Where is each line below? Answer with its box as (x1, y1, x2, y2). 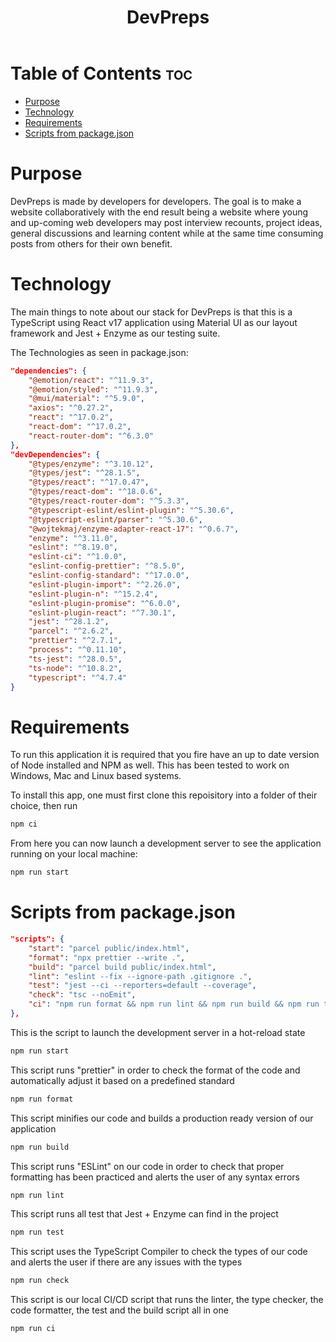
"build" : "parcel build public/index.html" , (28, 962, 217, 972)
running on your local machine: (10, 848, 138, 860)
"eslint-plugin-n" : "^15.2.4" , (28, 589, 159, 599)
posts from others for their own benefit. (10, 237, 173, 250)
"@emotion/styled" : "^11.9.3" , (28, 384, 159, 395)
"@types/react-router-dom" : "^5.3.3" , (28, 496, 190, 506)
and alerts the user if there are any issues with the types (10, 1256, 243, 1268)
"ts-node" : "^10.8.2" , (28, 663, 123, 673)
